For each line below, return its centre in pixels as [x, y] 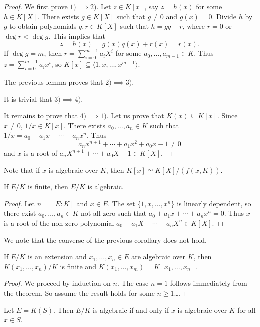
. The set [122, 203]
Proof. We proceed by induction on [57, 283]
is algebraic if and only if [131, 310]
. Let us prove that [135, 116]
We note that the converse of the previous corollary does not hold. [105, 240]
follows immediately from [209, 283]
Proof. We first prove [36, 6]
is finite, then [48, 187]
